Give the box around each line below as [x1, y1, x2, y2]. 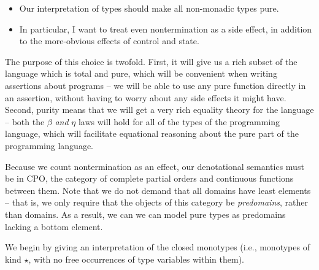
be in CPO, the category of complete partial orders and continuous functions [5, 172, 294, 185]
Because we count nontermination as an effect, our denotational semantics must [5, 160, 304, 172]
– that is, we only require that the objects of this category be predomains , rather [5, 196, 308, 209]
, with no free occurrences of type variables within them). [28, 252, 244, 265]
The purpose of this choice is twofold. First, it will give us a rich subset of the [5, 55, 298, 67]
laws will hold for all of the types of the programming [78, 115, 280, 128]
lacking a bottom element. [5, 220, 103, 233]
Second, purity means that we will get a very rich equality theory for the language [5, 103, 314, 116]
